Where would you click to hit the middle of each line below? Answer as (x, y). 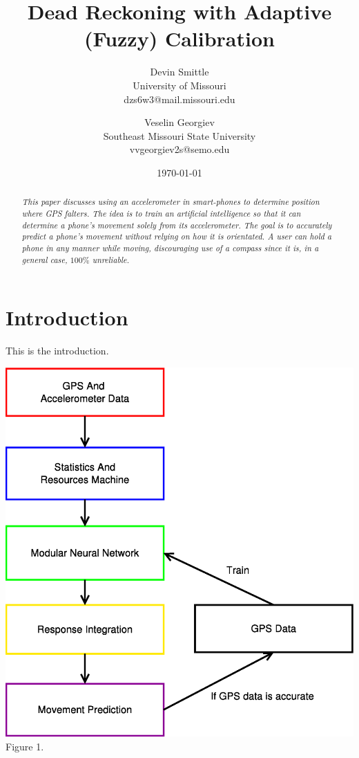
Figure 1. (25, 747)
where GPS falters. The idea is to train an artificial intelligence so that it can (161, 213)
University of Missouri (179, 85)
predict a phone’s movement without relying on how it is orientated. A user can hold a (177, 236)
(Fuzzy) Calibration (179, 38)
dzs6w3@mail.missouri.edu (179, 99)
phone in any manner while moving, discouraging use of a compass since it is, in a (170, 247)
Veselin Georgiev (179, 122)
